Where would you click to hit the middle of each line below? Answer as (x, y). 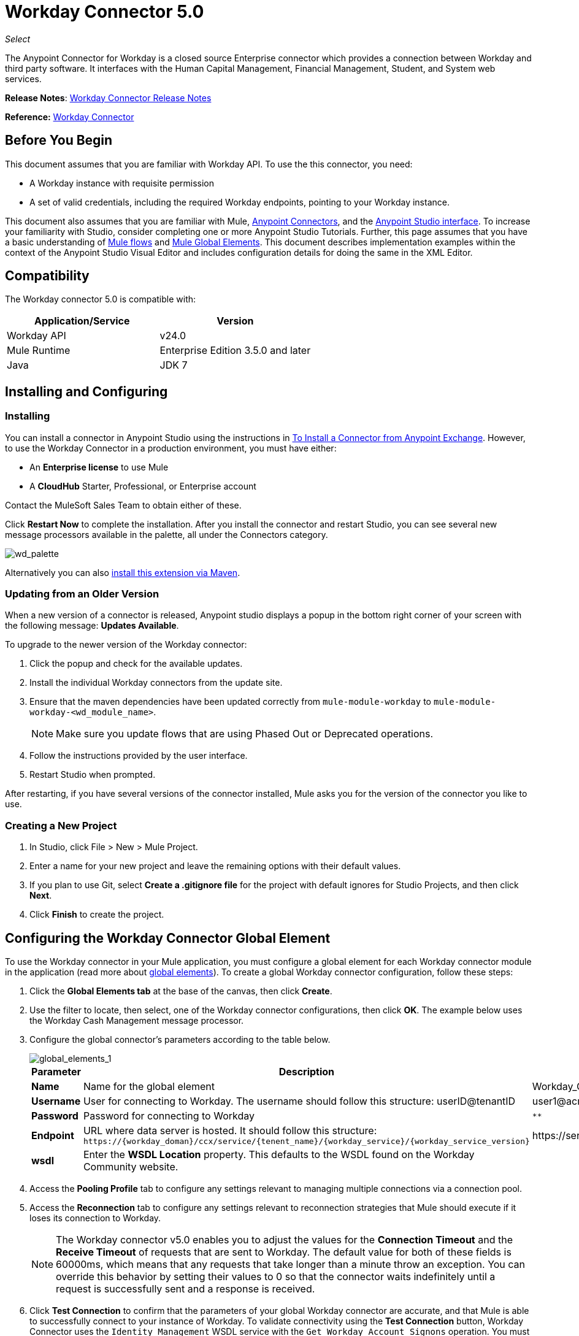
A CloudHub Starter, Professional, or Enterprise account (143, 486)
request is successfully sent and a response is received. (186, 1289)
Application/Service (82, 321)
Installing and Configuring (86, 391)
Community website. (131, 1167)
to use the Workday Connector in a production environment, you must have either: (171, 448)
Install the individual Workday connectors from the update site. (156, 683)
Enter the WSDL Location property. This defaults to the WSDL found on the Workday (279, 1154)
